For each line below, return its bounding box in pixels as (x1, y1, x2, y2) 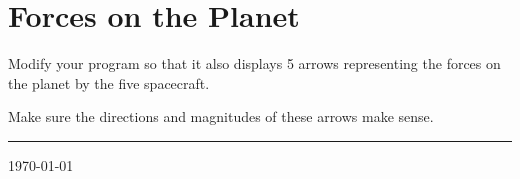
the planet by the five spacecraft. (8, 72, 210, 93)
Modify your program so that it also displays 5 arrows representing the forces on (8, 53, 501, 74)
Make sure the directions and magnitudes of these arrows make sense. (8, 106, 434, 127)
